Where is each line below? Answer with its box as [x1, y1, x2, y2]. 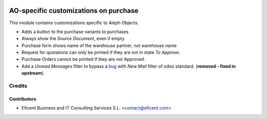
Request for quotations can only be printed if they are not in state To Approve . [21, 49, 180, 55]
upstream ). [21, 70, 45, 76]
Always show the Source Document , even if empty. [21, 36, 126, 41]
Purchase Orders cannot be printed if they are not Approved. [21, 56, 145, 62]
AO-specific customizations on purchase [9, 6, 138, 15]
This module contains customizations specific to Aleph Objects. [9, 20, 139, 26]
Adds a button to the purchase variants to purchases [21, 29, 129, 35]
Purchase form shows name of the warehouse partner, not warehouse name [21, 42, 177, 48]
